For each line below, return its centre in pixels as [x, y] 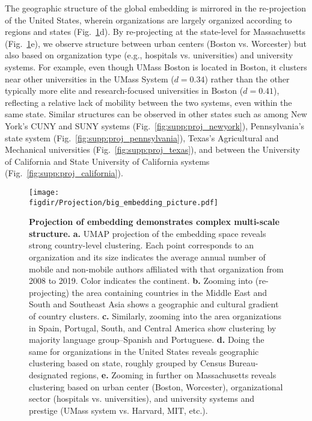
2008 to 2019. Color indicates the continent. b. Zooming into [141, 281]
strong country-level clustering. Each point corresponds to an [142, 245]
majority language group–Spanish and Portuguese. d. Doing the [147, 340]
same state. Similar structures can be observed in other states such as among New [156, 114]
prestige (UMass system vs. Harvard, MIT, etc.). [118, 410]
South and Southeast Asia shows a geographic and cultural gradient [154, 304]
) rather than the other [247, 78]
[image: [44, 192]
